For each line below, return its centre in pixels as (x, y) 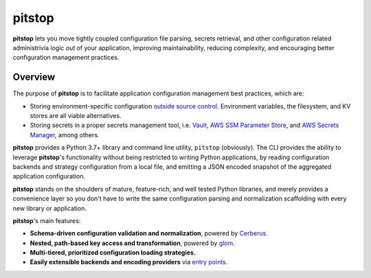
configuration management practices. (66, 58)
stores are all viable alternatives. (76, 116)
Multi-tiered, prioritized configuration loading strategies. (113, 253)
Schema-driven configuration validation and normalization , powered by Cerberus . (149, 233)
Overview (34, 77)
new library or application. (50, 208)
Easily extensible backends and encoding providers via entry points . (129, 262)
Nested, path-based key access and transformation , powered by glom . (132, 243)
